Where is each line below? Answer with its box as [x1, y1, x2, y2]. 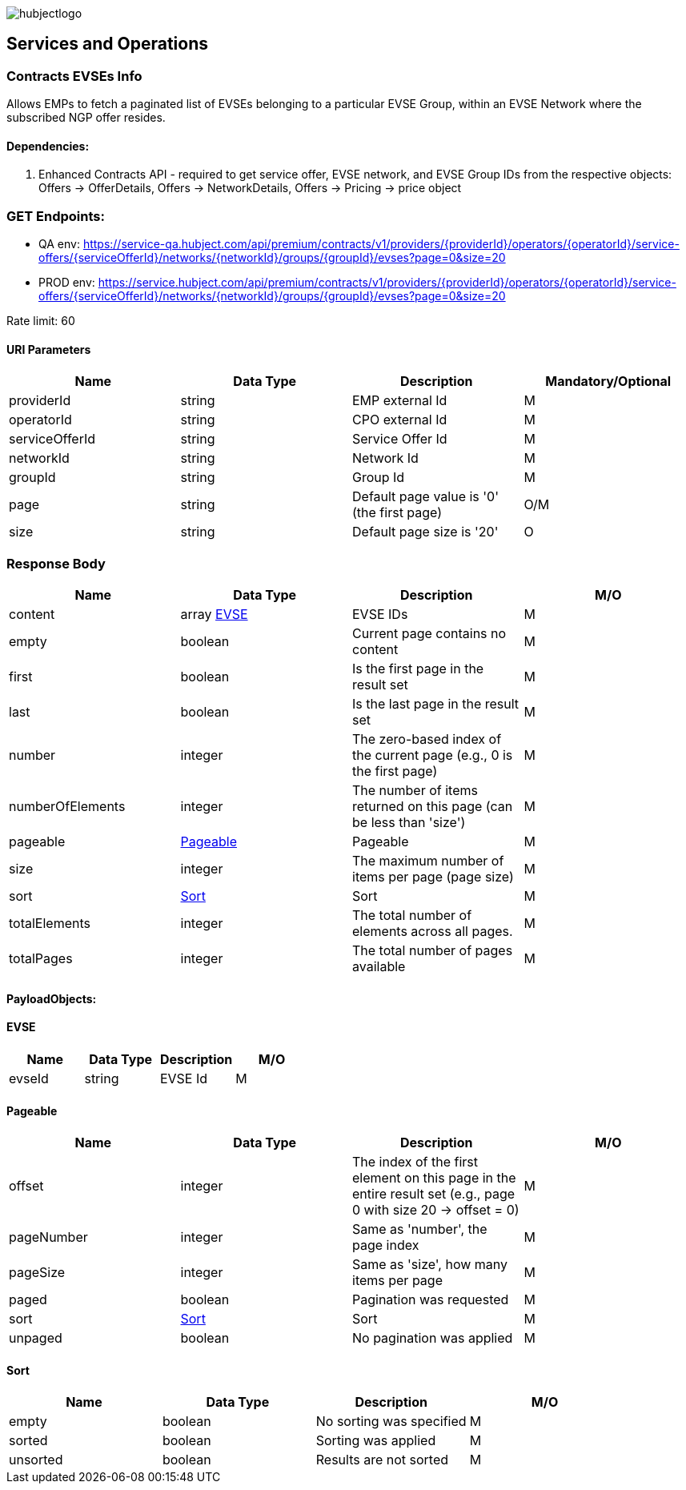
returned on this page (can [352, 798, 513, 815]
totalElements [9, 915, 90, 932]
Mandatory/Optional [545, 373, 672, 390]
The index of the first [352, 1154, 478, 1171]
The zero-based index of [352, 731, 502, 748]
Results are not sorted [315, 1452, 449, 1468]
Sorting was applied [315, 1432, 436, 1449]
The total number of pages [352, 942, 513, 959]
